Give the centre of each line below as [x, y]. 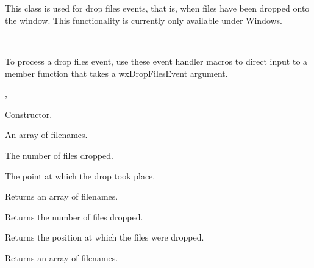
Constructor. [29, 114]
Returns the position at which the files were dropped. [105, 237]
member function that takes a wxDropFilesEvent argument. [116, 73]
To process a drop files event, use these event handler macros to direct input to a [156, 61]
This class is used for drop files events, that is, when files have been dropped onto [157, 8]
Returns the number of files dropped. [74, 216]
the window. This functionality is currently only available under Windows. [144, 20]
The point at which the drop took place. [80, 176]
